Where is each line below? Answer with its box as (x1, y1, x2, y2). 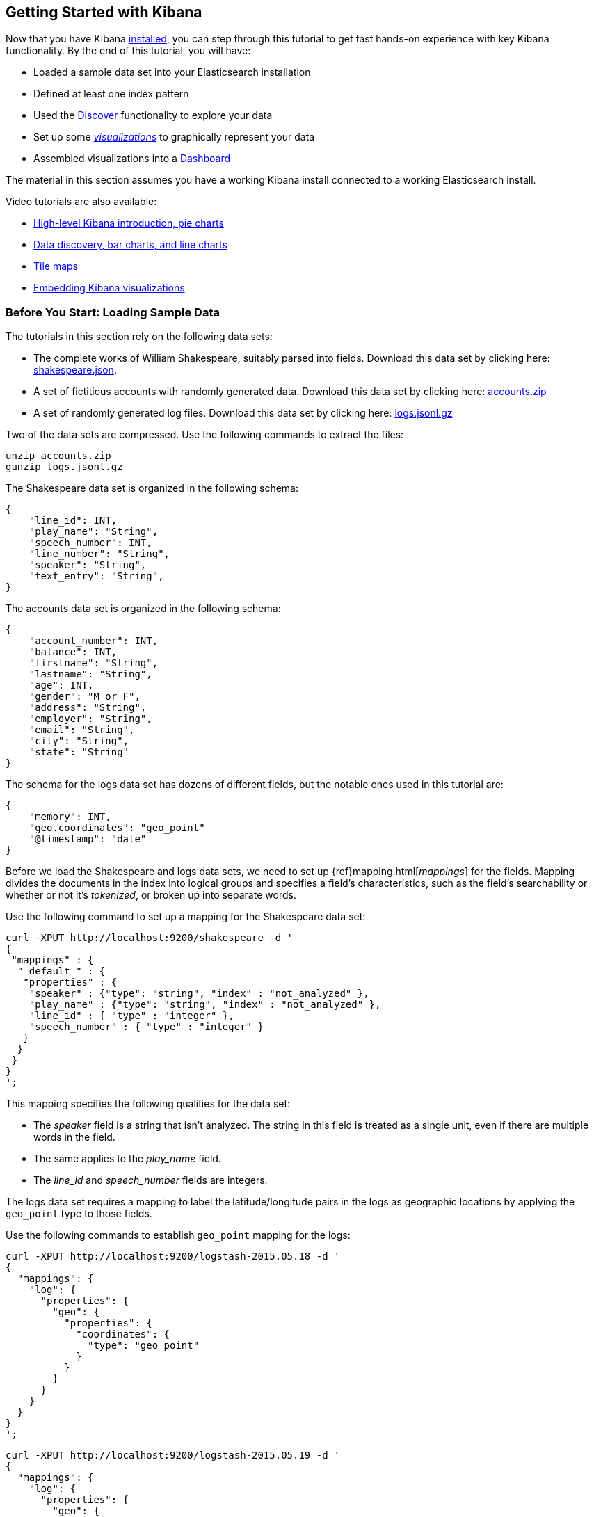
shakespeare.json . (33, 364, 117, 376)
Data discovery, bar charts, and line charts (33, 239, 227, 251)
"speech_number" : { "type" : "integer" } (29, 1021, 264, 1033)
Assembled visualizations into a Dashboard (33, 152, 231, 165)
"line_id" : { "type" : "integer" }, (29, 1010, 234, 1022)
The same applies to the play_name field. (33, 1153, 221, 1165)
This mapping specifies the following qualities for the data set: (6, 1098, 291, 1110)
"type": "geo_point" (88, 1340, 200, 1351)
